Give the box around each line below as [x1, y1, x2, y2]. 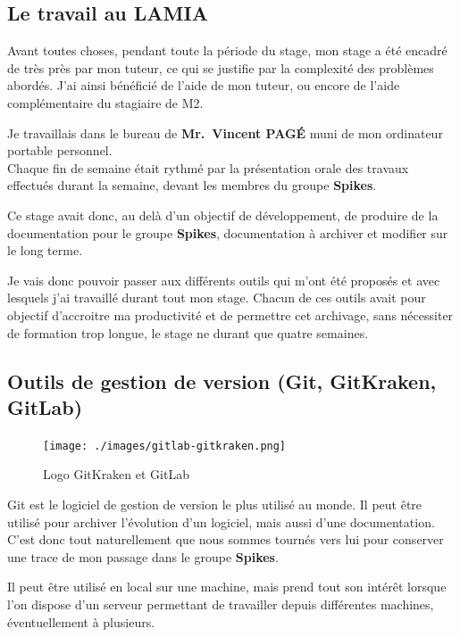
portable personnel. [7, 141, 113, 160]
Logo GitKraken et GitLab [43, 465, 189, 484]
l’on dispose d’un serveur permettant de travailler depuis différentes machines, [7, 594, 434, 613]
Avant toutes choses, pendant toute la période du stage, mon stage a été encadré [7, 41, 447, 60]
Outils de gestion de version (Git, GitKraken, [7, 367, 437, 394]
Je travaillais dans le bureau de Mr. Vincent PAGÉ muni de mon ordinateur [7, 123, 443, 142]
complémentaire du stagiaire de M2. [7, 93, 204, 112]
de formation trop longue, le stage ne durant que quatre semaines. [7, 323, 369, 342]
